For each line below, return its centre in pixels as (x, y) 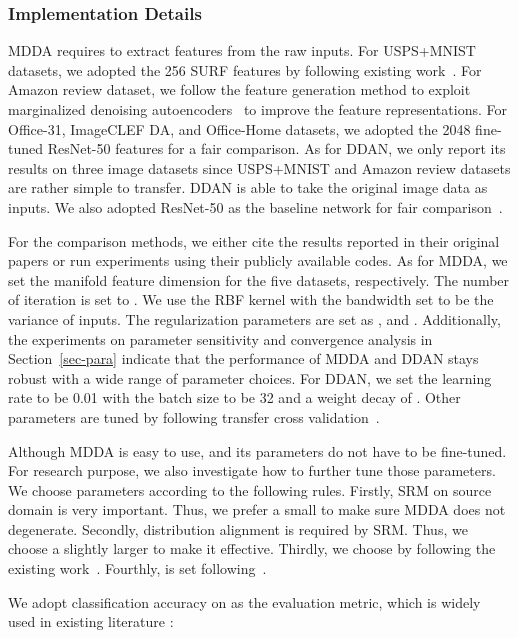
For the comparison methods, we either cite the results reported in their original (254, 240)
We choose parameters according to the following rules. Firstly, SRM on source (250, 489)
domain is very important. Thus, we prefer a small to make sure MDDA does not (257, 509)
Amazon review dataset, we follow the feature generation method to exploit (239, 89)
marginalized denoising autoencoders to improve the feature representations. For (257, 109)
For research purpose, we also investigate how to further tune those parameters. (252, 470)
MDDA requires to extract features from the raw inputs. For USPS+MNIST (242, 50)
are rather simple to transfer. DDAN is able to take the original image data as (248, 187)
